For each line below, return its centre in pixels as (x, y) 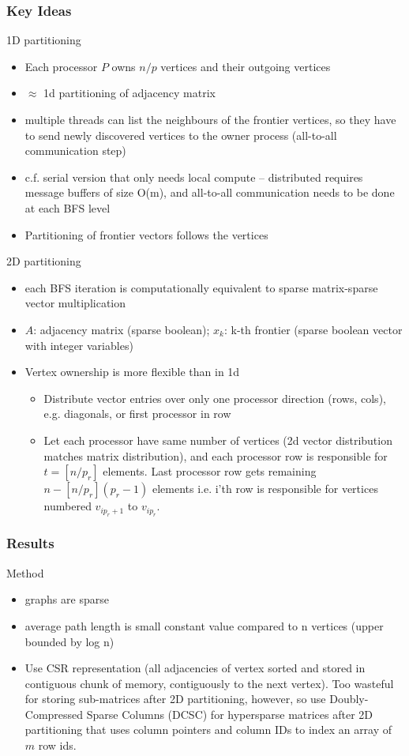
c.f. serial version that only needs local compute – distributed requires (194, 177)
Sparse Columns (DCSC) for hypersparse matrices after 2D (230, 714)
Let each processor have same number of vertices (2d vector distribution (218, 440)
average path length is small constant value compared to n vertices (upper (204, 625)
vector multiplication (75, 303)
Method (25, 572)
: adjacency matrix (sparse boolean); (122, 329)
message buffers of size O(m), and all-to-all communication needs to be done (210, 192)
